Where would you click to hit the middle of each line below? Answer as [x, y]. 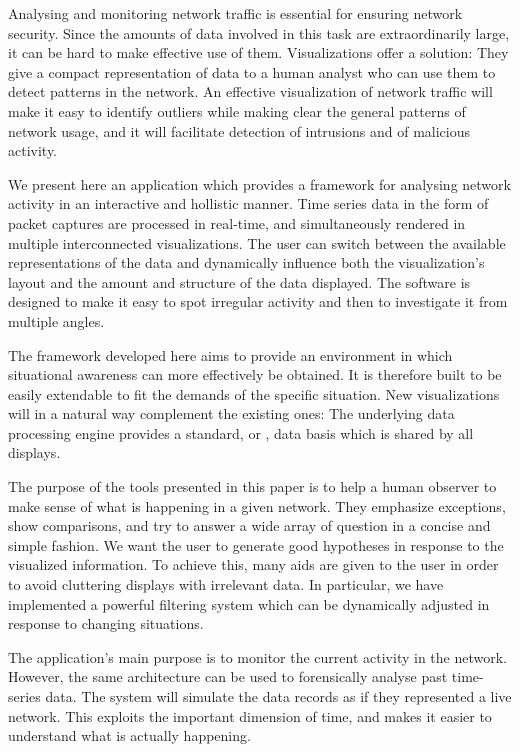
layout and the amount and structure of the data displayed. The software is [239, 281]
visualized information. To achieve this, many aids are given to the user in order [253, 564]
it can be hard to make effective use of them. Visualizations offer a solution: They [258, 52]
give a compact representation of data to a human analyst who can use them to [252, 71]
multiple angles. [56, 320]
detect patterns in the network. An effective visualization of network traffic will [250, 91]
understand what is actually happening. [129, 735]
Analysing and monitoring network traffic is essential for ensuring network [235, 13]
